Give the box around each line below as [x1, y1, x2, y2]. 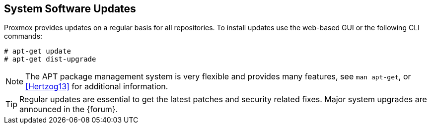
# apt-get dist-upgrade [4, 55, 96, 64]
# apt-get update [4, 47, 71, 56]
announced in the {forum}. [19, 104, 118, 115]
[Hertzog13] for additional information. [25, 81, 168, 92]
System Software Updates [4, 2, 136, 15]
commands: [4, 32, 43, 41]
